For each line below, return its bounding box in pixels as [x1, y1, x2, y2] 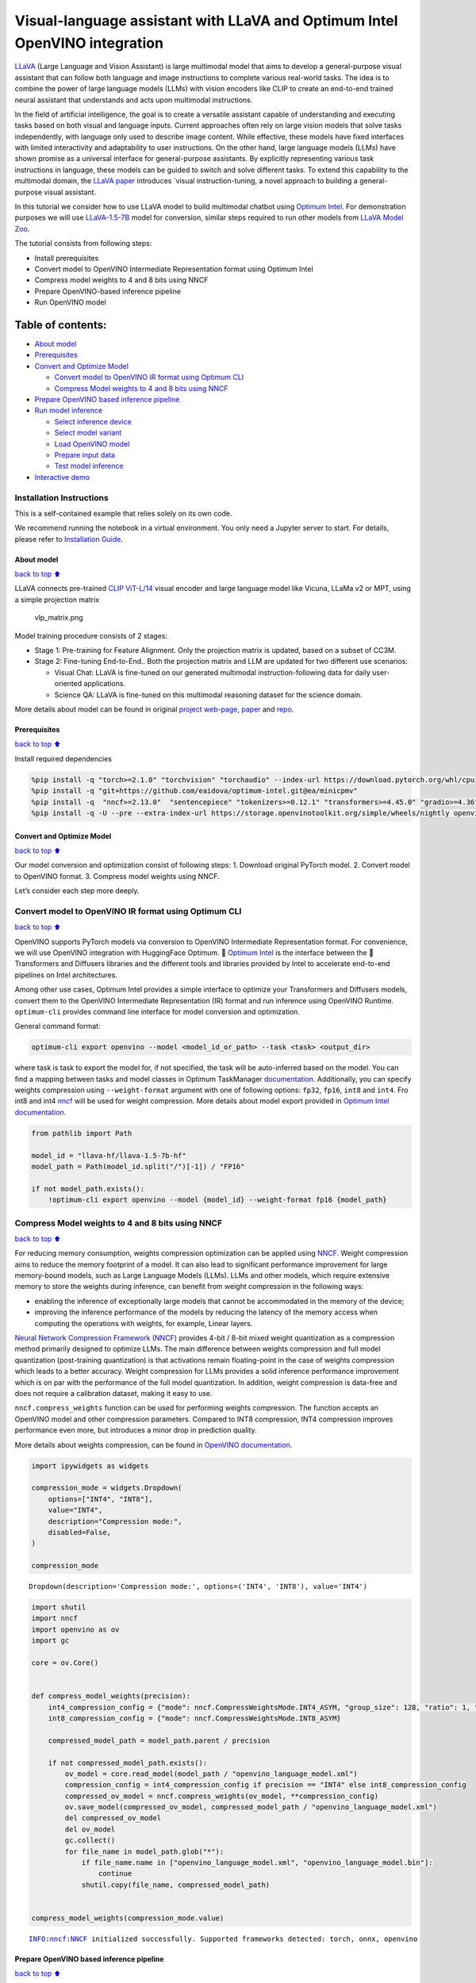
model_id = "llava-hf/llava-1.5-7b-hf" [31, 1151, 186, 1160]
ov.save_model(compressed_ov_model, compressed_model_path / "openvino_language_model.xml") [64, 1803, 438, 1812]
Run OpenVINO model [34, 297, 106, 307]
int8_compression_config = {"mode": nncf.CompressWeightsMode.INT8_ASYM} [48, 1713, 341, 1723]
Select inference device [54, 416, 132, 426]
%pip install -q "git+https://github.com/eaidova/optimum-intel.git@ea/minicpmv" [31, 786, 359, 796]
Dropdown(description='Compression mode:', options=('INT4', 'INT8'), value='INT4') [29, 1582, 368, 1591]
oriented [54, 679, 83, 688]
